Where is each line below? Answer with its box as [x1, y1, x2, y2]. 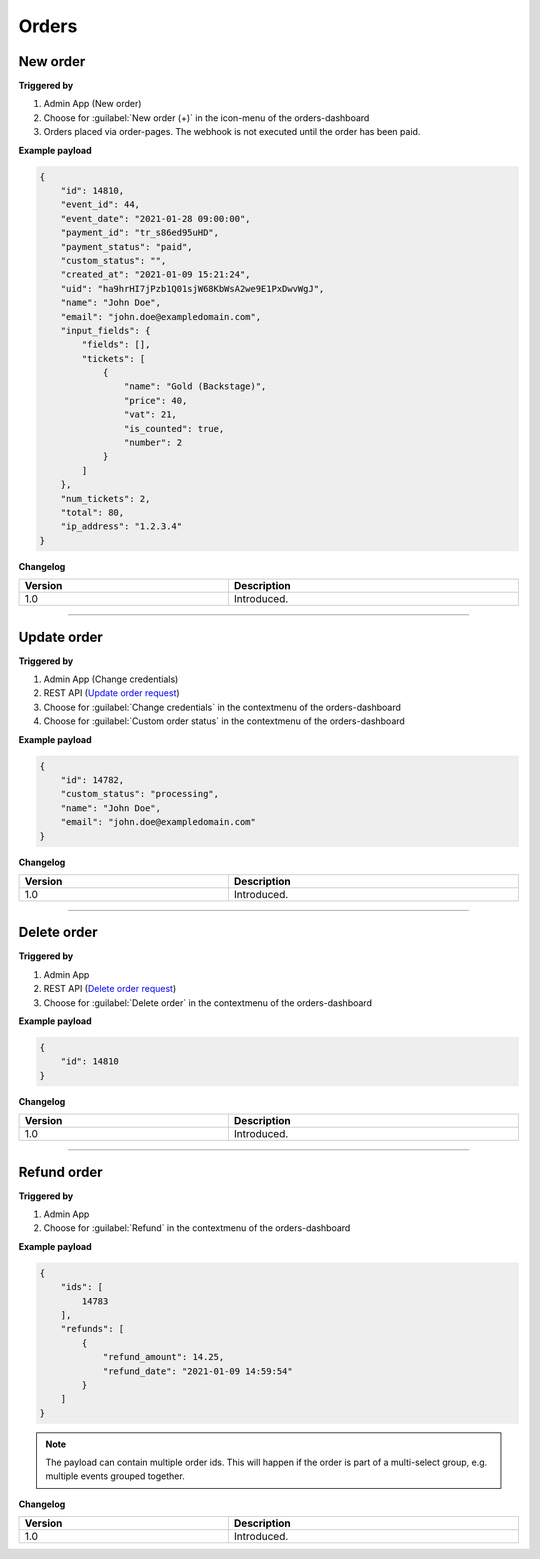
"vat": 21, [123, 409, 177, 420]
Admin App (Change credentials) [43, 673, 179, 685]
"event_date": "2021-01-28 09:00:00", [60, 213, 251, 224]
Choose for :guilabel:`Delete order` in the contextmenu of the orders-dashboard [43, 996, 372, 1009]
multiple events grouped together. [45, 1470, 185, 1482]
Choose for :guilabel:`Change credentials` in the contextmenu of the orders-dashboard [43, 701, 402, 713]
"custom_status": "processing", [60, 788, 220, 800]
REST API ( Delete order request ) [43, 983, 177, 995]
